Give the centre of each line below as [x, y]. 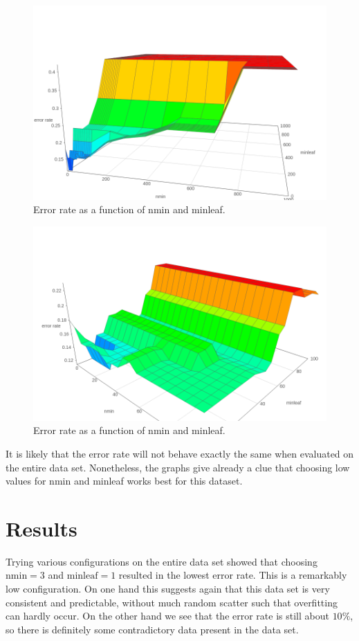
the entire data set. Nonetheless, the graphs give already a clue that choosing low [178, 467]
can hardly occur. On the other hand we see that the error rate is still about [167, 616]
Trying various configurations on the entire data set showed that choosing [162, 561]
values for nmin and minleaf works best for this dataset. [124, 481]
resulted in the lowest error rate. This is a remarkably [233, 575]
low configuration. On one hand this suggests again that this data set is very [168, 589]
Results [42, 528]
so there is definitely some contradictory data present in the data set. [152, 629]
